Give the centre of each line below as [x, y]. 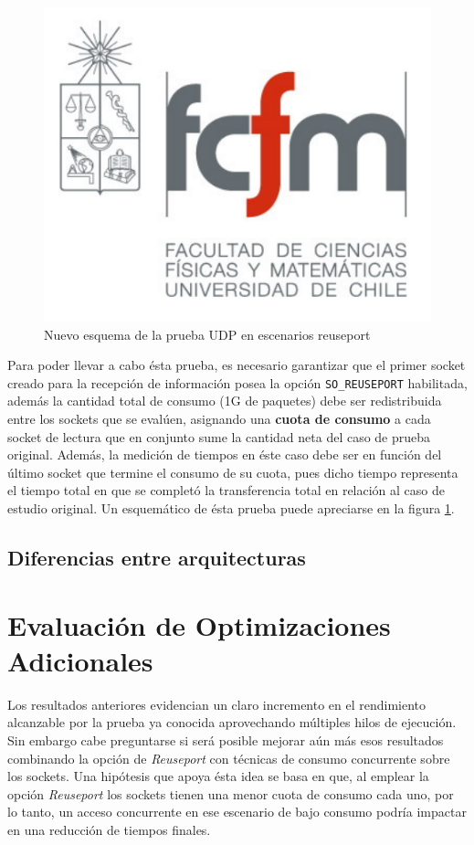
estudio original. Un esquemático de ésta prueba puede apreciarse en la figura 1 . [231, 508]
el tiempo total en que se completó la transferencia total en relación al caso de [226, 490]
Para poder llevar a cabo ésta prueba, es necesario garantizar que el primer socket [237, 365]
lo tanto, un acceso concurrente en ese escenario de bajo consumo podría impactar [237, 812]
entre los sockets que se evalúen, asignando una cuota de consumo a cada [219, 419]
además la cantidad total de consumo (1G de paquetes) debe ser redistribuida [225, 401]
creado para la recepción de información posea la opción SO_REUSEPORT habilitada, [237, 382]
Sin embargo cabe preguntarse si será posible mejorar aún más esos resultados [226, 739]
